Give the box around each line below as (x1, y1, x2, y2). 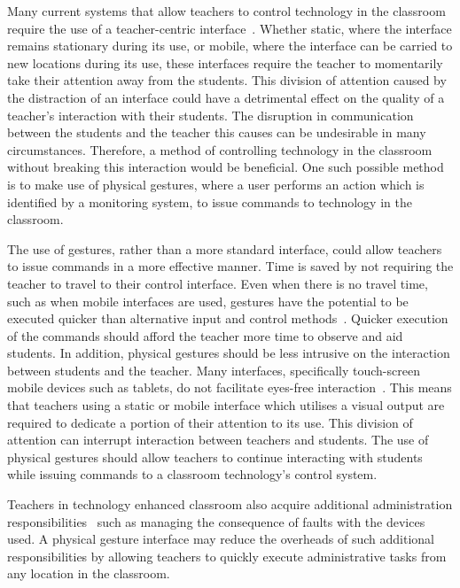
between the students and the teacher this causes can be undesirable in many (7, 123, 426, 142)
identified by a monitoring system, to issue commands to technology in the (7, 192, 412, 211)
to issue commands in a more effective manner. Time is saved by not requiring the (7, 257, 454, 275)
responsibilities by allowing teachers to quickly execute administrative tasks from (7, 546, 447, 565)
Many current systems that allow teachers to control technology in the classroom (7, 2, 446, 19)
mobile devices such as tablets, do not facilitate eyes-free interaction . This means (7, 378, 452, 397)
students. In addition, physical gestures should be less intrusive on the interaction (7, 344, 450, 362)
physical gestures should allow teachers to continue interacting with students (7, 447, 423, 466)
